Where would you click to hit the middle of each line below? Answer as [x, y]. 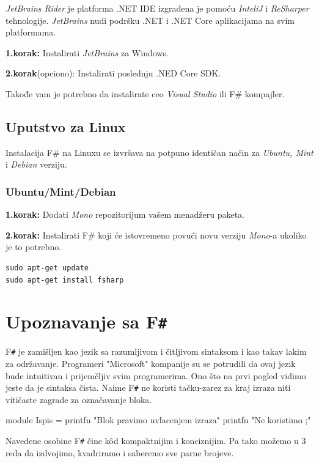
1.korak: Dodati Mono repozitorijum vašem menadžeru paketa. [125, 214]
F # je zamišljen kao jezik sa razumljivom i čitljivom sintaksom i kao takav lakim [156, 351]
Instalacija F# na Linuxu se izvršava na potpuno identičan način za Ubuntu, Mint [159, 152]
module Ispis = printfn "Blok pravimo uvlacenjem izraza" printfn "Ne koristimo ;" [158, 420]
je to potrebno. [34, 247]
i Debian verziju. [36, 164]
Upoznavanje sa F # [86, 321]
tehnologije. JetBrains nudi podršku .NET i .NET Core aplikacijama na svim [150, 20]
